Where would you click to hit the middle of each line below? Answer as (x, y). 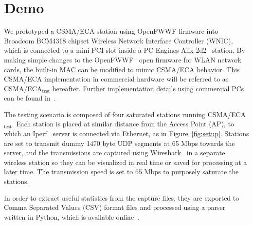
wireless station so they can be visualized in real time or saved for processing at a (126, 162)
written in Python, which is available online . (72, 216)
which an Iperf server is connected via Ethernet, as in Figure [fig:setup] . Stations (126, 133)
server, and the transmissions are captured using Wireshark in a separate (115, 153)
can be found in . (30, 98)
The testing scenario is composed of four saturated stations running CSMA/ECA (125, 114)
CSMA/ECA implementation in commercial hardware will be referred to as (116, 79)
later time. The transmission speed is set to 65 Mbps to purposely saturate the (121, 172)
